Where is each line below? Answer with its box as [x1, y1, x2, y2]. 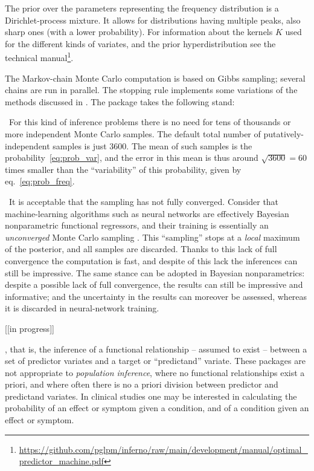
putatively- [263, 128, 304, 140]
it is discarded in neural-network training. [5, 302, 159, 314]
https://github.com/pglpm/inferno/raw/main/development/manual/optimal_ [19, 443, 308, 455]
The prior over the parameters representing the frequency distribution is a [5, 2, 279, 14]
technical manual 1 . [5, 50, 74, 64]
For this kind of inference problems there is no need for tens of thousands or [8, 115, 291, 128]
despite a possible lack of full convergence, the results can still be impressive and [5, 278, 303, 291]
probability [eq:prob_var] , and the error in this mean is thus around [5, 151, 258, 164]
